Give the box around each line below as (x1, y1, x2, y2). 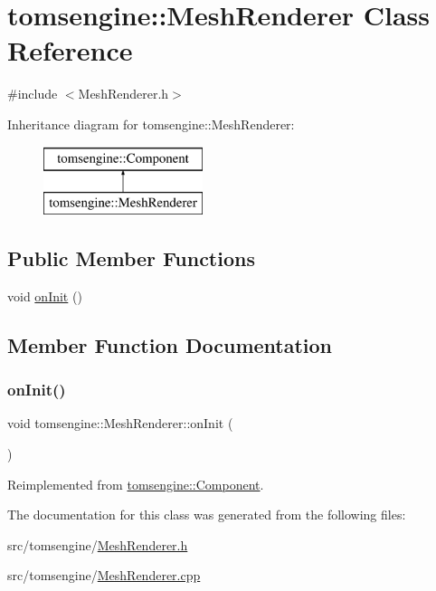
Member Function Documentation (7, 330, 333, 358)
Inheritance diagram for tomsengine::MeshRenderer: (7, 114, 295, 133)
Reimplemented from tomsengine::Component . (7, 474, 264, 493)
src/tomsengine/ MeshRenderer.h (7, 535, 188, 554)
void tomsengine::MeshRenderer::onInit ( (7, 414, 233, 433)
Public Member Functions (7, 244, 255, 272)
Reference (7, 32, 133, 69)
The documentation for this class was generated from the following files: (7, 505, 406, 524)
